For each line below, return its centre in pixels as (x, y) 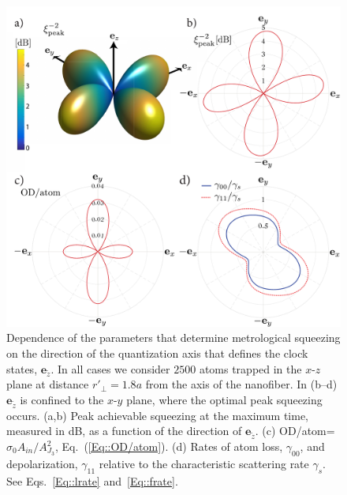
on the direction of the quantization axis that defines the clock (157, 352)
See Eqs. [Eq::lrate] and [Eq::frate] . (92, 480)
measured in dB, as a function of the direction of (124, 431)
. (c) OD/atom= (295, 431)
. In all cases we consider (110, 368)
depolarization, (42, 463)
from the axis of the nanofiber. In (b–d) (241, 384)
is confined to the (62, 399)
